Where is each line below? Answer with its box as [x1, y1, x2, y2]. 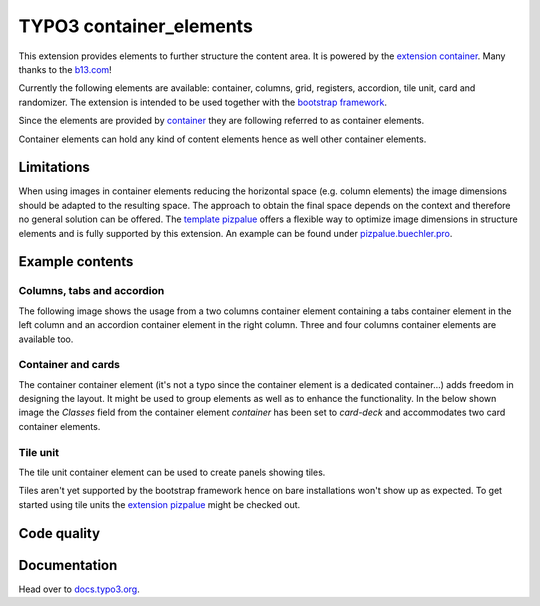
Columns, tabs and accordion [18, 284, 165, 298]
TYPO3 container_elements [18, 15, 254, 37]
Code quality [18, 525, 100, 542]
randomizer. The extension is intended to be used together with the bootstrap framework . [18, 96, 387, 108]
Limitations [18, 159, 90, 176]
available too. [18, 333, 74, 345]
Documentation [18, 556, 118, 574]
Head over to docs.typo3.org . [18, 583, 140, 595]
